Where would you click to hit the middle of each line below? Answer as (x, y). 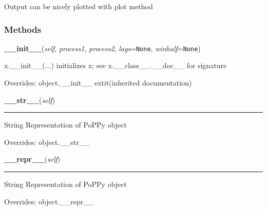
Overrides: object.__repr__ (49, 201)
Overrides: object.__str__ (47, 142)
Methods (23, 29)
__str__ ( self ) (30, 100)
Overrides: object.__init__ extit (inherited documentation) (98, 83)
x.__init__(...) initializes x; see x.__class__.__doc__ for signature (116, 65)
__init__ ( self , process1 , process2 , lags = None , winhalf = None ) (102, 48)
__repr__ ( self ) (32, 159)
